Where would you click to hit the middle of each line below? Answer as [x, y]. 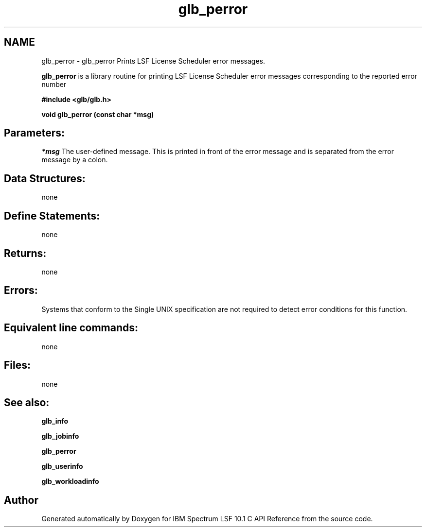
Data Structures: [45, 178]
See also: [27, 402]
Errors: [21, 291]
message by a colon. [75, 160]
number [54, 84]
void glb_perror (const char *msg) [98, 114]
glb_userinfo [62, 466]
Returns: [25, 253]
